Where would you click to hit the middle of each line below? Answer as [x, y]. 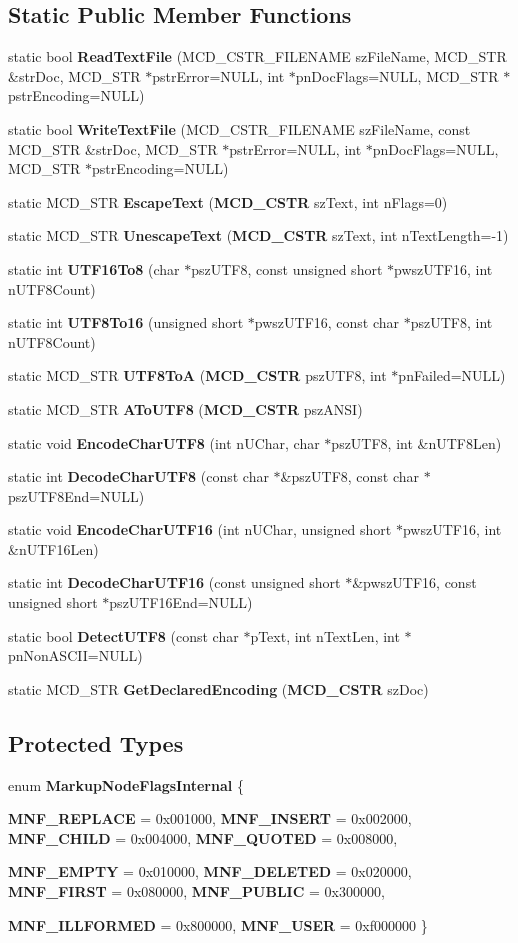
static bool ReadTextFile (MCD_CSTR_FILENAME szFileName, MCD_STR [257, 56]
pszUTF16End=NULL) [181, 602]
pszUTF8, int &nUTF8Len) [416, 442]
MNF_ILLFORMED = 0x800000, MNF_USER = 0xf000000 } [218, 924]
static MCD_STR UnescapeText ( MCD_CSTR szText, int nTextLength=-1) [258, 235]
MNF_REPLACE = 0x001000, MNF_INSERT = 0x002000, [210, 818]
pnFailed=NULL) [452, 375]
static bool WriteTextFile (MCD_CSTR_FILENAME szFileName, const [239, 128]
